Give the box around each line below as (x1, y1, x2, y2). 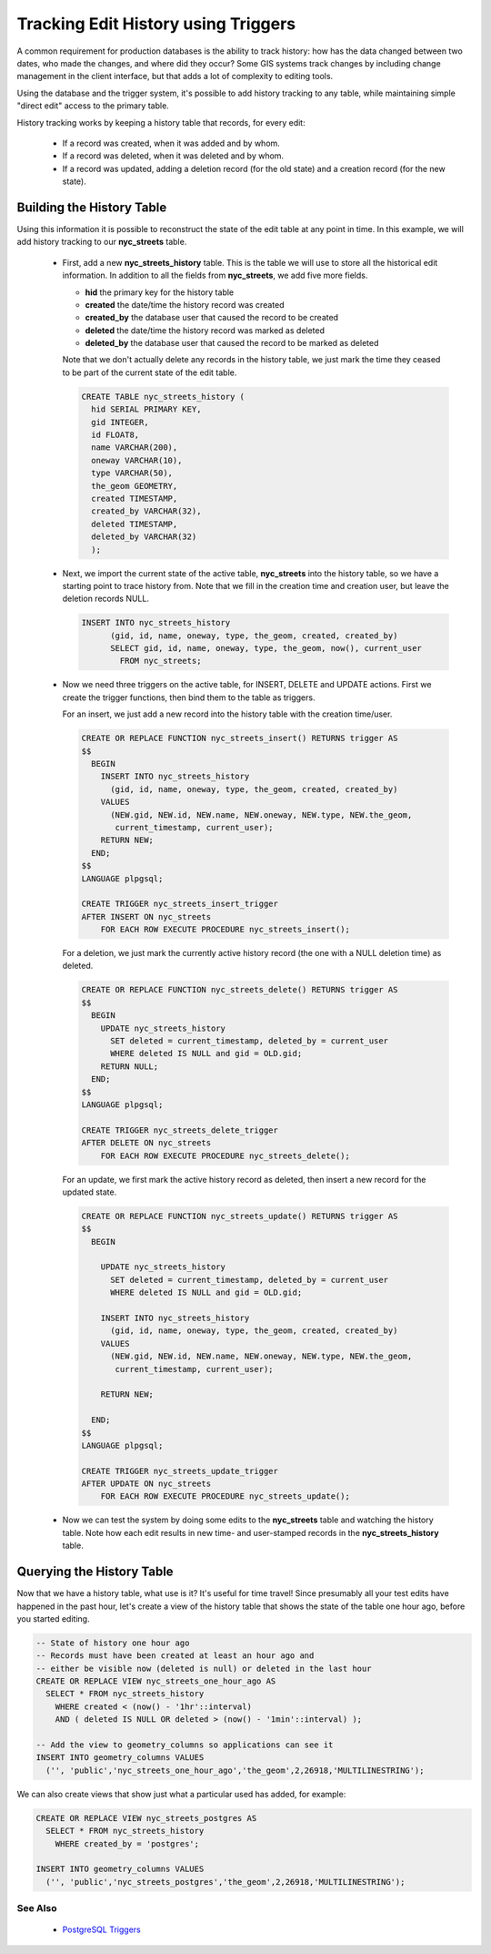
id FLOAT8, (91, 430, 140, 441)
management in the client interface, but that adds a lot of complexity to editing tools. (16, 71, 334, 82)
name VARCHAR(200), (91, 443, 178, 453)
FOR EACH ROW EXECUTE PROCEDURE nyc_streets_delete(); (100, 1150, 350, 1161)
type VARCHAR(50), (91, 468, 173, 478)
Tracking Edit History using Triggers (16, 14, 296, 34)
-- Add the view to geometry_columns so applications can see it (35, 1740, 334, 1750)
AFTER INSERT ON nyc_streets (81, 911, 212, 921)
